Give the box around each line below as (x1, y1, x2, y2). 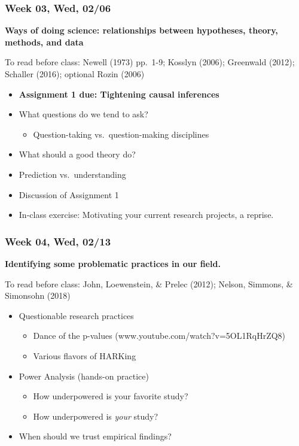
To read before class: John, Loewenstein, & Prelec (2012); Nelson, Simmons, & (5, 277, 293, 290)
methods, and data (5, 35, 84, 48)
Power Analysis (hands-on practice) (19, 369, 149, 382)
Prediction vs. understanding (19, 168, 126, 180)
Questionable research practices (19, 309, 134, 321)
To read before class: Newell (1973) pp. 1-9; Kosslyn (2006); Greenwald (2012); (5, 56, 295, 68)
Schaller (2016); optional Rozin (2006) (5, 68, 145, 80)
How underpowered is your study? (33, 409, 158, 422)
